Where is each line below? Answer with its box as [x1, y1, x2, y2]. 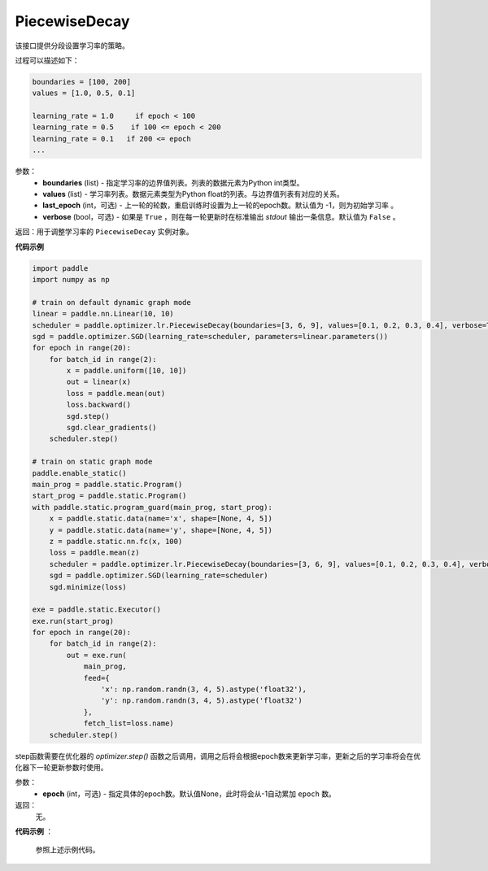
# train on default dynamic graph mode [32, 298, 191, 307]
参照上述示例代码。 [35, 845, 100, 855]
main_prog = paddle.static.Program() [32, 480, 183, 489]
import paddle [32, 263, 89, 272]
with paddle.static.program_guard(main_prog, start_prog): [32, 503, 272, 512]
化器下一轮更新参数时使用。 [15, 762, 108, 772]
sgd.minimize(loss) [49, 582, 128, 591]
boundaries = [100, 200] [32, 77, 132, 86]
